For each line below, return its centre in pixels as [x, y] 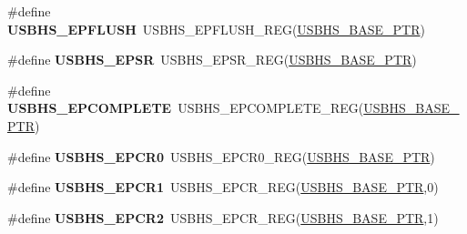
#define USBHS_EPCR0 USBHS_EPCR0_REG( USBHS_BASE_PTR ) [221, 156]
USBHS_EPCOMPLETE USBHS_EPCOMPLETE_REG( [186, 108]
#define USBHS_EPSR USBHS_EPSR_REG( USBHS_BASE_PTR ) [212, 60]
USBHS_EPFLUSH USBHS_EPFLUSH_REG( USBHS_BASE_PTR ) [216, 29]
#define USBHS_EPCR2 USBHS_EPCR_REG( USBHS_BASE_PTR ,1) [223, 217]
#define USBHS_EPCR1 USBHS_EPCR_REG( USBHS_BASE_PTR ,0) [223, 187]
